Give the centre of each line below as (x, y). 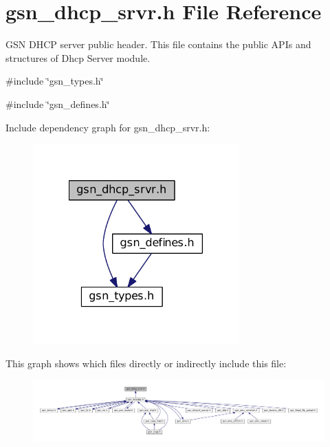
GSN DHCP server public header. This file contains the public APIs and (158, 44)
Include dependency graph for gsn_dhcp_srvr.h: (108, 127)
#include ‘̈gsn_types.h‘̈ (55, 81)
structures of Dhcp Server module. (78, 57)
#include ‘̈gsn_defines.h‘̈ (58, 103)
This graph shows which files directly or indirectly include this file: (146, 363)
